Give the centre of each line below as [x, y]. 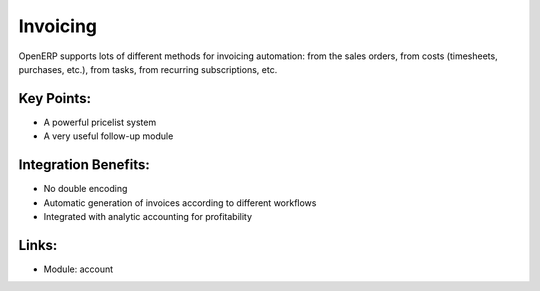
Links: [38, 245]
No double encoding [85, 189]
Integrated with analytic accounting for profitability [148, 216]
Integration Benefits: [84, 165]
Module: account [78, 269]
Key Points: [55, 98]
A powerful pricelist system [100, 122]
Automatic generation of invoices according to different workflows [180, 202]
